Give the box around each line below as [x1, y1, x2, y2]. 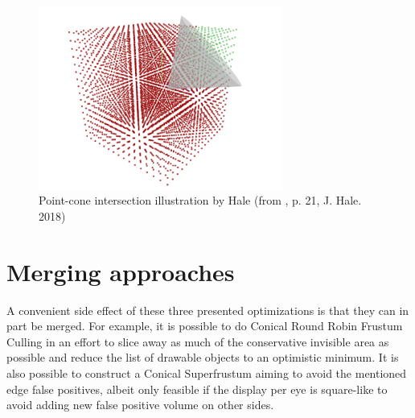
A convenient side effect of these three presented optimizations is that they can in [6, 301, 409, 318]
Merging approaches [6, 255, 235, 288]
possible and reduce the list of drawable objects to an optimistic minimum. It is [6, 349, 399, 366]
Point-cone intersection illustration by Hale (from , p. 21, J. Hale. [39, 192, 362, 209]
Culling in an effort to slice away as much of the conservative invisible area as [6, 333, 389, 350]
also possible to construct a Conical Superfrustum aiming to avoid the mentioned [6, 365, 407, 382]
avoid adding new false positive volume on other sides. [6, 396, 274, 413]
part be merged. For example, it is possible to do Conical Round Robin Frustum [6, 317, 403, 334]
